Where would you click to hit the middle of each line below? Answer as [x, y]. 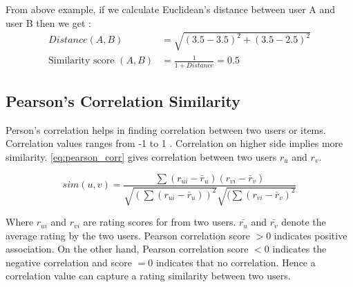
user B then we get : [48, 22]
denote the [304, 222]
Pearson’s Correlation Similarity [123, 101]
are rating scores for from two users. [160, 222]
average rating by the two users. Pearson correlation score [128, 235]
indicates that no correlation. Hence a [236, 262]
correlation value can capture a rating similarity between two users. [148, 276]
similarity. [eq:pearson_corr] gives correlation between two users [141, 157]
